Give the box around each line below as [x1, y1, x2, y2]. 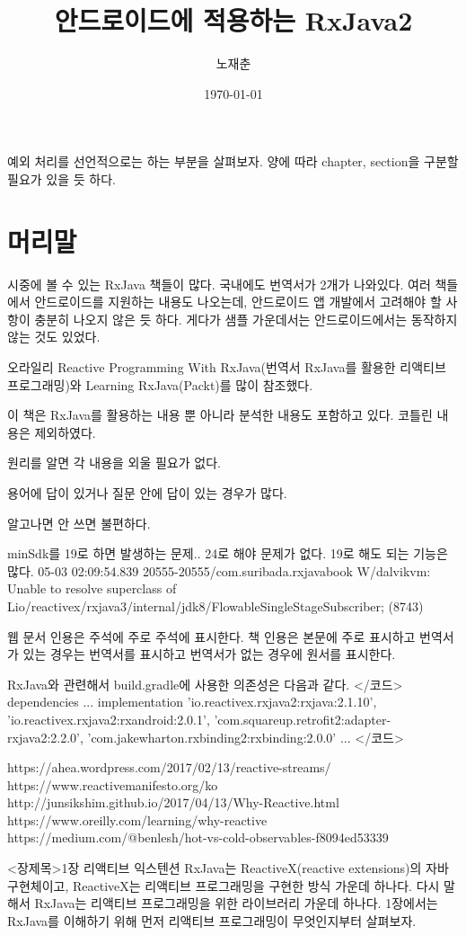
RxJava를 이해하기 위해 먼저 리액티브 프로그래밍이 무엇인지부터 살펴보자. [7, 911, 417, 930]
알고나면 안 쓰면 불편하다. [7, 513, 151, 532]
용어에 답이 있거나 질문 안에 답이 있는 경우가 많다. [7, 483, 287, 502]
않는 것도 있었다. [7, 327, 101, 346]
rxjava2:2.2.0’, [7, 727, 84, 746]
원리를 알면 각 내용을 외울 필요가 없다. [7, 453, 221, 472]
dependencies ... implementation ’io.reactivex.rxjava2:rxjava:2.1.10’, [7, 692, 377, 711]
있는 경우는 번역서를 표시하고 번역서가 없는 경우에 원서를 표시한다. [22, 645, 396, 663]
